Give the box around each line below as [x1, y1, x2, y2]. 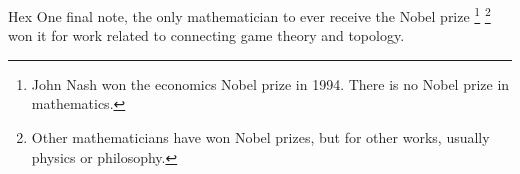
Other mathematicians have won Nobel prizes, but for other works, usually [31, 127, 490, 148]
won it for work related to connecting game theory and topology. [8, 25, 405, 46]
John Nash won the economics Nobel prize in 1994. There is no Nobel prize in [31, 73, 510, 94]
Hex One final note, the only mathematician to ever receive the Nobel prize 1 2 [8, 3, 491, 26]
